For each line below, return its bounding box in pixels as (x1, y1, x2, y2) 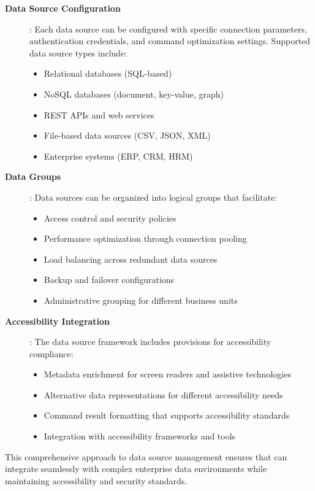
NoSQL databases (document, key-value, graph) (44, 87, 224, 100)
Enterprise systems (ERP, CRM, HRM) (44, 149, 193, 162)
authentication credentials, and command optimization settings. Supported (29, 34, 311, 47)
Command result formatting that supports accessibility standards (44, 409, 290, 422)
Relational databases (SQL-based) (44, 67, 172, 80)
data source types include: (29, 46, 127, 59)
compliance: (29, 347, 74, 360)
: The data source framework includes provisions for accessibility (29, 335, 271, 348)
